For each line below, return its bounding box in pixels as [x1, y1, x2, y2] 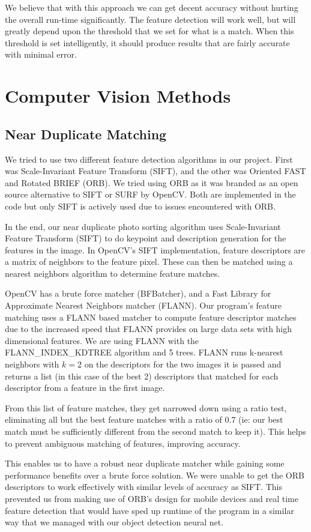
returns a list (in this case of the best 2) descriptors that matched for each [5, 369, 279, 382]
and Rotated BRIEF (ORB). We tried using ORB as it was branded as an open [5, 176, 298, 189]
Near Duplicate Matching [5, 124, 167, 143]
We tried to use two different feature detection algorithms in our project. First [5, 153, 293, 165]
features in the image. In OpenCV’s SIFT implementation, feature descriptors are [5, 243, 306, 256]
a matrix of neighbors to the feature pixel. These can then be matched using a [5, 255, 293, 268]
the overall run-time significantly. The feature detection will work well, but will [5, 13, 296, 25]
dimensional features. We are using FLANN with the [5, 334, 199, 346]
